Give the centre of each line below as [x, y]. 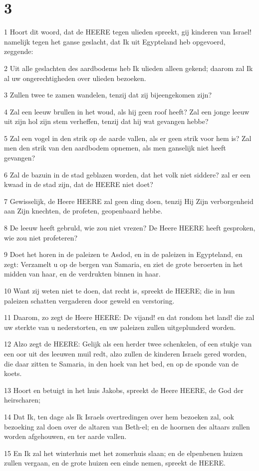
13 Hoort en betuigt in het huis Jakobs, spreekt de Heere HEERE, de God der [124, 390]
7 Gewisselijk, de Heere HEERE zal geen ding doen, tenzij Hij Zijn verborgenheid [129, 201]
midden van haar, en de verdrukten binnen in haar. [82, 274]
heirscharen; [22, 400]
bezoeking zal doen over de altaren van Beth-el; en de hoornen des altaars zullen [127, 426]
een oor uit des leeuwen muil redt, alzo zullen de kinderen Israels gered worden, [126, 353]
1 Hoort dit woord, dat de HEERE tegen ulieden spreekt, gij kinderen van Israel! [128, 32]
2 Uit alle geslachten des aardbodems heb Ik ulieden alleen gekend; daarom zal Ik [129, 68]
